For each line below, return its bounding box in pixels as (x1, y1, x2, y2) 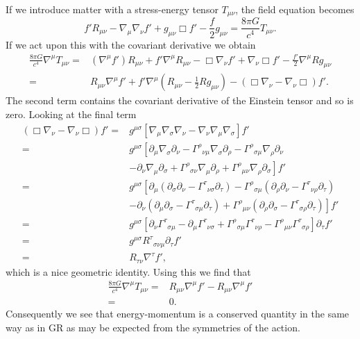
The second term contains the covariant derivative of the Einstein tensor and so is (6, 93, 354, 108)
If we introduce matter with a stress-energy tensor (6, 2, 218, 16)
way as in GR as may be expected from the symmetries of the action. (6, 320, 300, 335)
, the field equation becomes (235, 2, 354, 16)
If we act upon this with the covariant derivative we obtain (6, 37, 256, 51)
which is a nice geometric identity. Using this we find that (6, 264, 251, 279)
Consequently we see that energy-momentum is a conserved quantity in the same (6, 306, 350, 321)
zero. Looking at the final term (6, 107, 137, 122)
